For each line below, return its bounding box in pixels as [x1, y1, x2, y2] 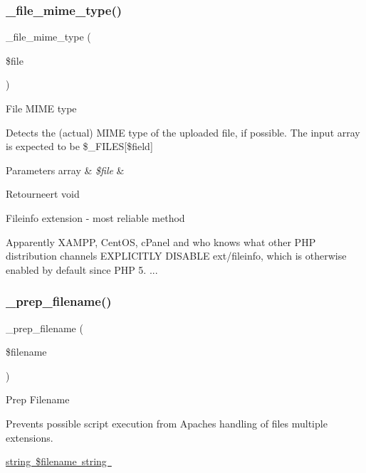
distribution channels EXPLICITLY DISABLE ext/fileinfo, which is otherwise [6, 248, 347, 263]
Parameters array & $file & [6, 162, 125, 177]
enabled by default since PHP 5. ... [6, 262, 158, 277]
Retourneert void [6, 186, 80, 201]
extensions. [6, 430, 53, 445]
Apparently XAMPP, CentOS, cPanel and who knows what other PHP [6, 234, 316, 249]
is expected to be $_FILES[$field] [6, 139, 153, 154]
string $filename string [6, 454, 107, 469]
